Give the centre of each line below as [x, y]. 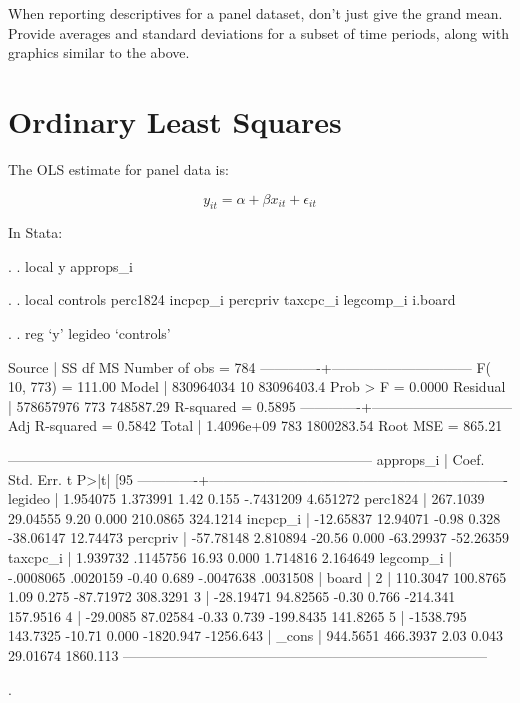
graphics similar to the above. [99, 52]
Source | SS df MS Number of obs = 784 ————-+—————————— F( [249, 366]
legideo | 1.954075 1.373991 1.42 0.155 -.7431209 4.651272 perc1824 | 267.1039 [246, 498]
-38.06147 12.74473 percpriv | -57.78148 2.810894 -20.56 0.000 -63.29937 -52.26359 [258, 537]
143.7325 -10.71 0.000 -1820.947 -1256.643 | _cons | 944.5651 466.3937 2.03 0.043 [256, 635]
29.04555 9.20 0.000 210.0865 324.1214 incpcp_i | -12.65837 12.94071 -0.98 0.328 [254, 517]
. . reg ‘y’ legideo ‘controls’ [89, 333]
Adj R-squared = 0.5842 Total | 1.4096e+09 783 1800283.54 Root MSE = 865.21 [255, 425]
